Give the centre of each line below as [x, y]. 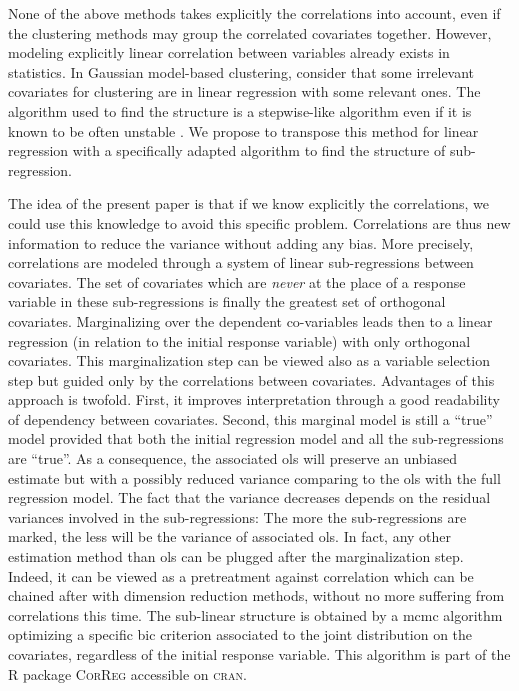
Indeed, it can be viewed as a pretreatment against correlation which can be [241, 575]
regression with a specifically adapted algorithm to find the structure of [227, 150]
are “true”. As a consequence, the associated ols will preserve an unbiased [233, 458]
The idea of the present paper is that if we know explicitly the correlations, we [249, 203]
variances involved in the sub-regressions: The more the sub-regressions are [237, 516]
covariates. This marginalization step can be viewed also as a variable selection [249, 360]
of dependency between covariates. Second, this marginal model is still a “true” [250, 418]
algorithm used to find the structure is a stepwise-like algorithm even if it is [240, 110]
